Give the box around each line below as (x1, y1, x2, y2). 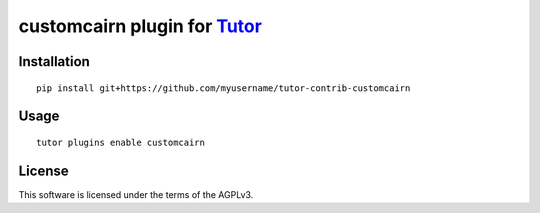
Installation (18, 53, 90, 70)
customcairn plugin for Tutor (18, 15, 262, 37)
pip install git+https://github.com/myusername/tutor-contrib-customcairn (36, 82, 411, 94)
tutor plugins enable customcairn (36, 136, 205, 148)
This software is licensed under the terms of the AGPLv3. (18, 188, 254, 200)
